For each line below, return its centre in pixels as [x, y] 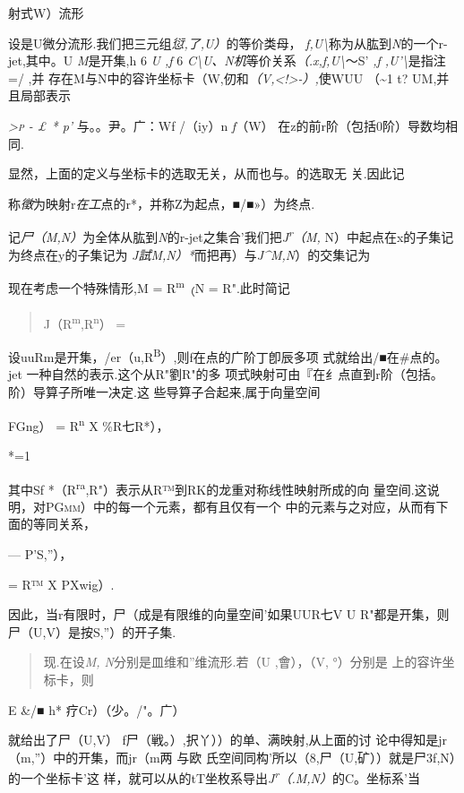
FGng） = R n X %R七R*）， [89, 424]
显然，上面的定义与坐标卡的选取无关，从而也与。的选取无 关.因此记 [206, 173]
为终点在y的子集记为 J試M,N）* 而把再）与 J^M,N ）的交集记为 [189, 254]
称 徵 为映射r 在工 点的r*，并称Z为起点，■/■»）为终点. [162, 203]
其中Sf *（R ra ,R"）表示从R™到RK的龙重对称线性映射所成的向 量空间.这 [218, 487]
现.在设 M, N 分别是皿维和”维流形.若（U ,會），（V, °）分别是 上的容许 [243, 662]
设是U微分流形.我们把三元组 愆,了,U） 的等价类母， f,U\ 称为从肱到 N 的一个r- [228, 43]
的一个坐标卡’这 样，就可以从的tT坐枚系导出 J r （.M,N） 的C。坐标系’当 [214, 776]
